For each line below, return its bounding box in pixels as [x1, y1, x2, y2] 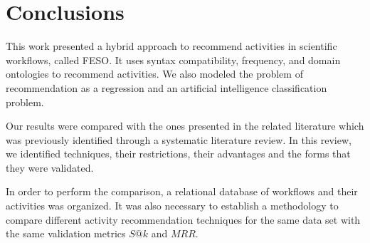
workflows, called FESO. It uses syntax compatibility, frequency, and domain [6, 52, 341, 67]
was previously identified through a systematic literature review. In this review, [6, 132, 351, 147]
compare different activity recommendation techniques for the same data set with [6, 212, 361, 227]
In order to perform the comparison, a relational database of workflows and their [6, 184, 358, 199]
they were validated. [6, 160, 94, 175]
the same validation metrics [6, 226, 126, 241]
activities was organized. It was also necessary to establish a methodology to [6, 198, 339, 213]
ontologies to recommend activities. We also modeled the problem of [6, 66, 303, 81]
